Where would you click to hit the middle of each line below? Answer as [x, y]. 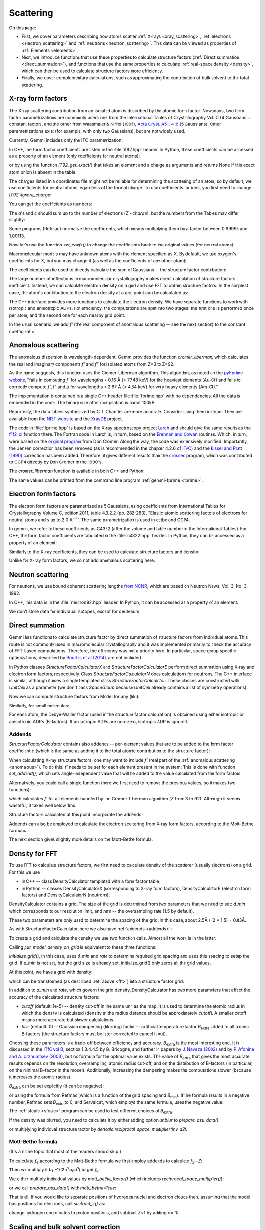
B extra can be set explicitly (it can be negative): [56, 1087]
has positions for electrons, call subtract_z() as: [57, 1203]
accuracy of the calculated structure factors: [54, 997]
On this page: [23, 28]
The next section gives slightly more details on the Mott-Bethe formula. [81, 839]
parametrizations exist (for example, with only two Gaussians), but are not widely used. [97, 131]
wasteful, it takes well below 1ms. [43, 805]
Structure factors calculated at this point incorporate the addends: [76, 815]
